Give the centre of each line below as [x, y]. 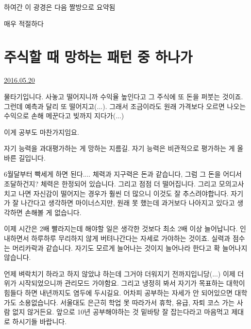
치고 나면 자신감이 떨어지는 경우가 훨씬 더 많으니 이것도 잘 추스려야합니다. [116, 193]
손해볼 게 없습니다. [53, 212]
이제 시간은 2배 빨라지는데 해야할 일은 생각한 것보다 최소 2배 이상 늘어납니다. [121, 228]
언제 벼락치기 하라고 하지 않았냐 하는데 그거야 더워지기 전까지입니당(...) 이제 [120, 273]
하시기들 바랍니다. [40, 321]
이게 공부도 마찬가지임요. [42, 132]
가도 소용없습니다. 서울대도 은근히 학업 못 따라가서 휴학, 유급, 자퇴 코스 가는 [119, 302]
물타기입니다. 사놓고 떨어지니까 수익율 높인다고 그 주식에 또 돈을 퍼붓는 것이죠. [124, 96]
